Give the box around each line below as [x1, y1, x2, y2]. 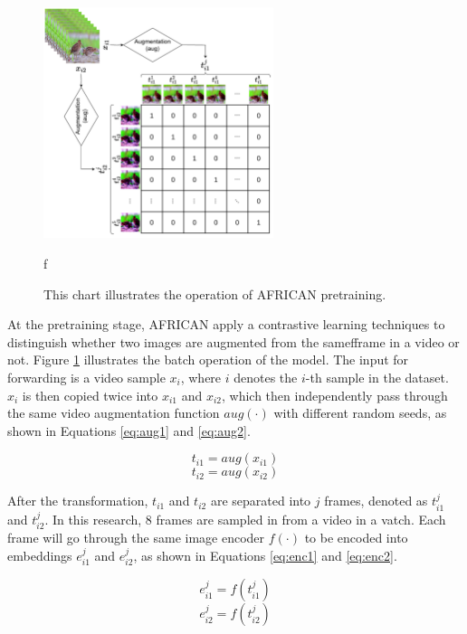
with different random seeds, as [273, 403, 447, 422]
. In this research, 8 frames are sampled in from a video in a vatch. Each [44, 509, 446, 528]
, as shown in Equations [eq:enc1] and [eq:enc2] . [133, 545, 397, 564]
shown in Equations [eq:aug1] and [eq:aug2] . [7, 421, 251, 440]
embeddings [7, 545, 72, 564]
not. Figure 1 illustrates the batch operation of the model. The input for [7, 350, 409, 369]
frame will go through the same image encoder [7, 528, 265, 547]
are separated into [210, 491, 311, 510]
